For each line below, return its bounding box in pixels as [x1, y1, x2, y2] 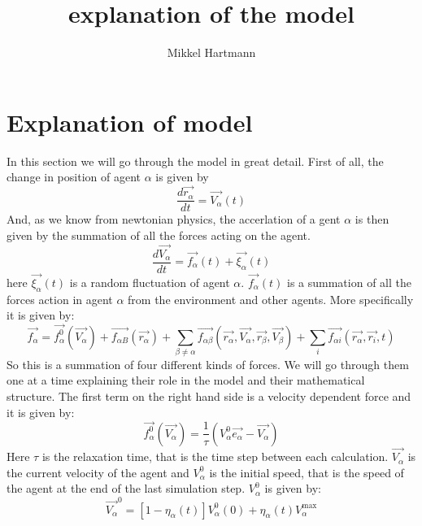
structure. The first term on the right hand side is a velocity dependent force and [7, 388, 411, 405]
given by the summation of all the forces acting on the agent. [7, 226, 311, 243]
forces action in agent [7, 290, 113, 307]
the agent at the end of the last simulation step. [7, 480, 246, 497]
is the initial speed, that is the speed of [209, 463, 404, 480]
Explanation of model [7, 105, 253, 138]
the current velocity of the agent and [7, 463, 189, 480]
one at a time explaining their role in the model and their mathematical [7, 372, 365, 389]
